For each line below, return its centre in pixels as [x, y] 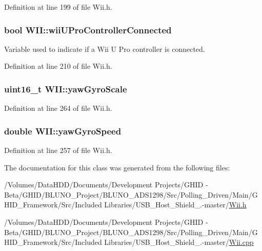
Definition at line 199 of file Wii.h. [58, 7]
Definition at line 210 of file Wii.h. [58, 66]
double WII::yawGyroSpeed [63, 131]
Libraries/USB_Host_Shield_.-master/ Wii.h [175, 205]
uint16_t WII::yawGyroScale [66, 89]
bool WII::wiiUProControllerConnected [88, 30]
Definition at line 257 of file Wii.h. [58, 150]
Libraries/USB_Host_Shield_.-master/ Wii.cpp [179, 242]
